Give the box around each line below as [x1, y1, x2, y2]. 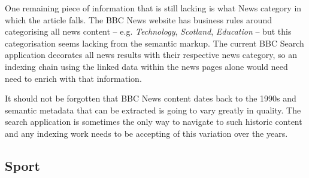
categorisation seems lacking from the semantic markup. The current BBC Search [5, 36, 304, 49]
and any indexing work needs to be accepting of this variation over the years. [5, 127, 288, 139]
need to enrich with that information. [5, 72, 142, 84]
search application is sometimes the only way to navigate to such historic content [5, 115, 302, 128]
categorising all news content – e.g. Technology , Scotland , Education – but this [5, 25, 292, 38]
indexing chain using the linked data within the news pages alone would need [5, 60, 288, 72]
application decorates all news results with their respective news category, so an [5, 48, 297, 61]
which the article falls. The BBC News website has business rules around [5, 13, 272, 26]
